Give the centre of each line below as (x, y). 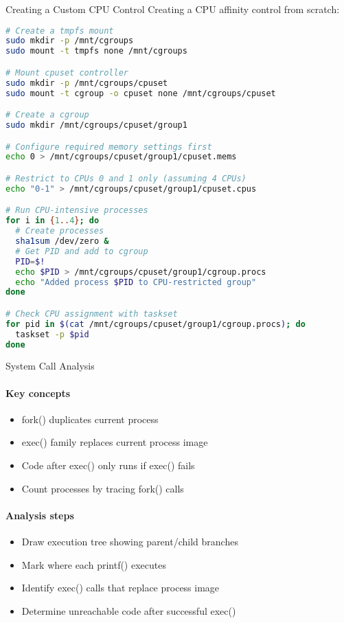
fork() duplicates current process (90, 419)
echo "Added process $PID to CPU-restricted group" (136, 282)
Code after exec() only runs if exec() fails (108, 465)
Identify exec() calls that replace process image (121, 588)
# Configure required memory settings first (109, 147)
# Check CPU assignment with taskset (92, 314)
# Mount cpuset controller (67, 72)
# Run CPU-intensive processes (77, 211)
